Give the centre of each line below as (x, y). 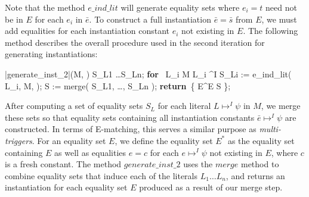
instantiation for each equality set (66, 187)
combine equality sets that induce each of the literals (101, 175)
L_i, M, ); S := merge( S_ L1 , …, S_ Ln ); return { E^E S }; (118, 85)
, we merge (281, 106)
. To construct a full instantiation (150, 19)
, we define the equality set (164, 140)
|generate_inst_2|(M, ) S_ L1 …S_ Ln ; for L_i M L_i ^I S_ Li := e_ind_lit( (148, 74)
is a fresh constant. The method (63, 164)
